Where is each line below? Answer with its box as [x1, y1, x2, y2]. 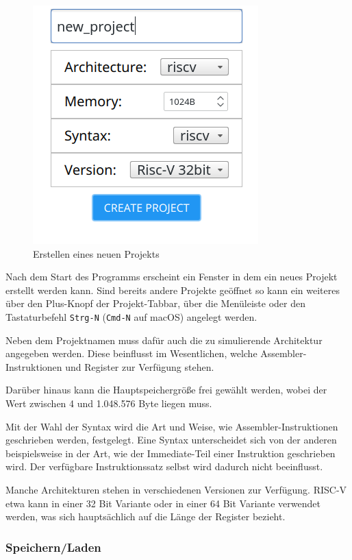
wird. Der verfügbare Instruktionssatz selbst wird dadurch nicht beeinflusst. [5, 459, 323, 474]
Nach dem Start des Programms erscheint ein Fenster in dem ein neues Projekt [5, 269, 338, 284]
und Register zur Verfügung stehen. [65, 359, 214, 374]
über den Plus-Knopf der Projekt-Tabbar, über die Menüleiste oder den [5, 296, 305, 311]
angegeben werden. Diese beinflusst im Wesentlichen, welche [5, 346, 257, 361]
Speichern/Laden [5, 538, 101, 555]
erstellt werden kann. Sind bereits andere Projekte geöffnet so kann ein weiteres [5, 282, 340, 297]
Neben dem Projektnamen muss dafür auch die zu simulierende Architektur [5, 332, 323, 347]
